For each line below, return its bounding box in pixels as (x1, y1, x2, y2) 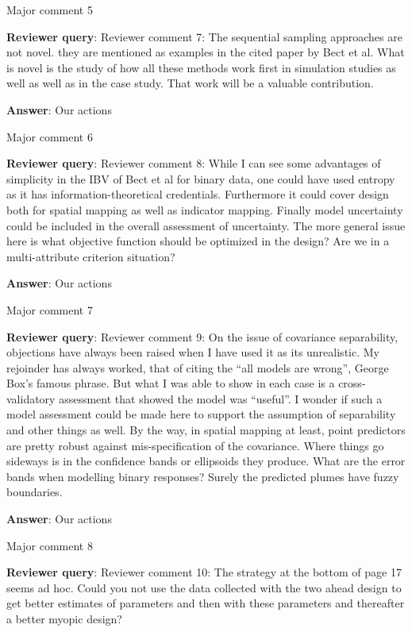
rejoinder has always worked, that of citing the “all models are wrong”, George (6, 359, 389, 376)
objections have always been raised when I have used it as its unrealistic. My (6, 344, 379, 360)
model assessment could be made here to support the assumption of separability (6, 406, 396, 422)
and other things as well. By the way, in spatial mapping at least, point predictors (6, 422, 406, 438)
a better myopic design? (6, 611, 122, 626)
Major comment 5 (6, 2, 93, 17)
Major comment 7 (6, 301, 93, 318)
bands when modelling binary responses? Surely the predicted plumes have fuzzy (6, 468, 399, 484)
